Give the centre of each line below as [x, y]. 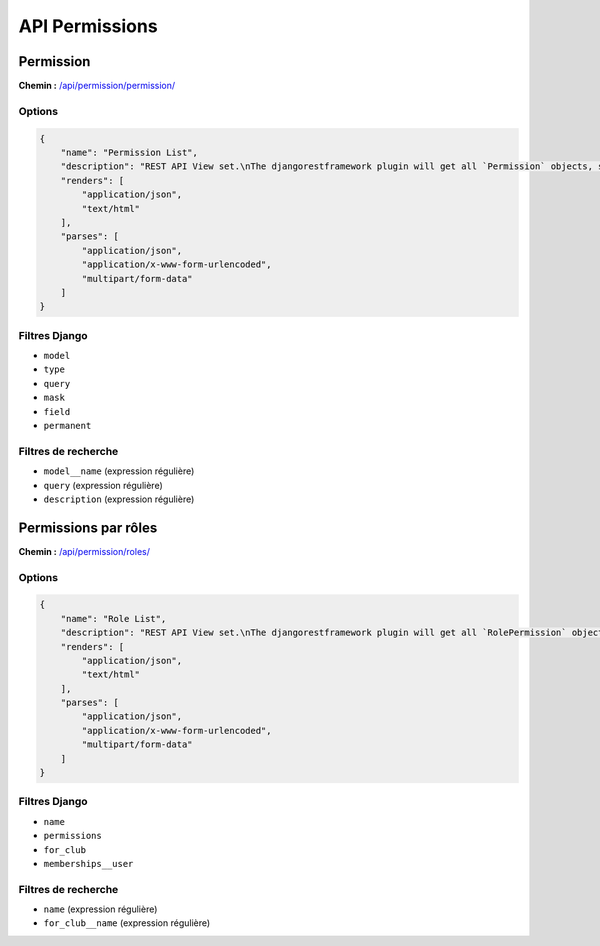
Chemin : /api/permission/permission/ [97, 86]
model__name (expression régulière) [119, 471]
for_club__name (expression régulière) [127, 923]
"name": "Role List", [113, 618]
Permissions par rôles [88, 527]
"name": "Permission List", [129, 152]
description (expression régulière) [119, 499]
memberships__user [88, 863]
